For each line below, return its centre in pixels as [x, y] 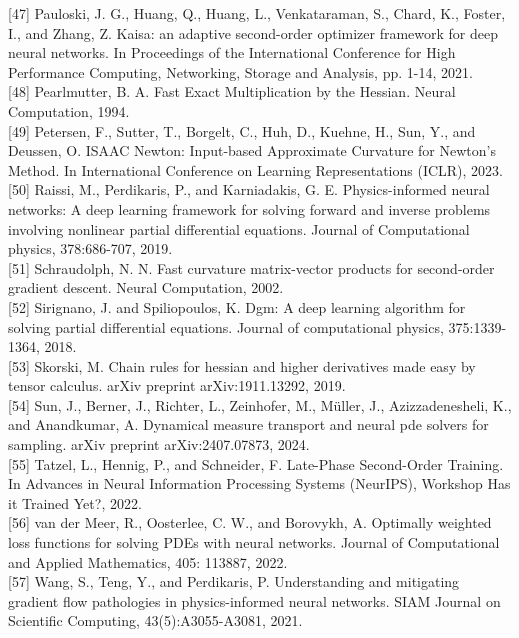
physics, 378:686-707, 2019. [90, 248]
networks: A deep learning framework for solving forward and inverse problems [249, 208]
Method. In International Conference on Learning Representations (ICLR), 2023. [255, 169]
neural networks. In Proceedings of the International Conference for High [232, 52]
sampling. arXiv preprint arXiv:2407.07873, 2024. [159, 444]
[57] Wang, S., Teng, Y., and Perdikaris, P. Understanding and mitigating [234, 581]
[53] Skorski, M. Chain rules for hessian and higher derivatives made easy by [242, 365]
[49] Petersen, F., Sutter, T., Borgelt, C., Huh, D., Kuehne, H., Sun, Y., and [242, 130]
